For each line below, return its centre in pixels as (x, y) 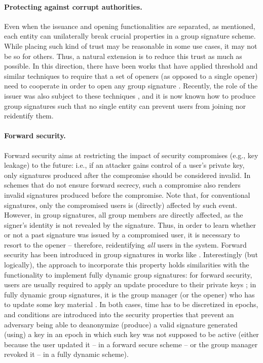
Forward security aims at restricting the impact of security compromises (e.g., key (131, 155)
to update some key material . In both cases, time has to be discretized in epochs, (131, 304)
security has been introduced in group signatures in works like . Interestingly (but (131, 254)
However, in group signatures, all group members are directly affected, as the (124, 215)
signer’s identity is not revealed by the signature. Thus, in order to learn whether (130, 224)
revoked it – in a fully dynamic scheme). (66, 354)
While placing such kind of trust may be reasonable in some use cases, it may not (131, 46)
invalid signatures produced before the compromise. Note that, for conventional (127, 194)
